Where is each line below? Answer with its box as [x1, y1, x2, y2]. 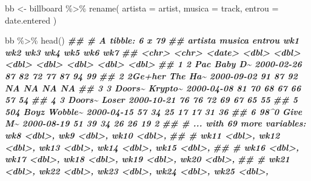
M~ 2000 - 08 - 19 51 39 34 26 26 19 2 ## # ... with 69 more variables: [5, 117, 306, 130]
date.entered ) [5, 13, 57, 26]
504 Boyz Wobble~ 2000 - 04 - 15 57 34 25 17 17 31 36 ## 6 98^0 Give [5, 105, 303, 117]
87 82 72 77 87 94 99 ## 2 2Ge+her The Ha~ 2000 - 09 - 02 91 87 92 [5, 69, 298, 82]
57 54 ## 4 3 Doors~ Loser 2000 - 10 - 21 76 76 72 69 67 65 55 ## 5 [5, 93, 298, 106]
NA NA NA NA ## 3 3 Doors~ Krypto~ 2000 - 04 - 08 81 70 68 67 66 [5, 81, 301, 94]
